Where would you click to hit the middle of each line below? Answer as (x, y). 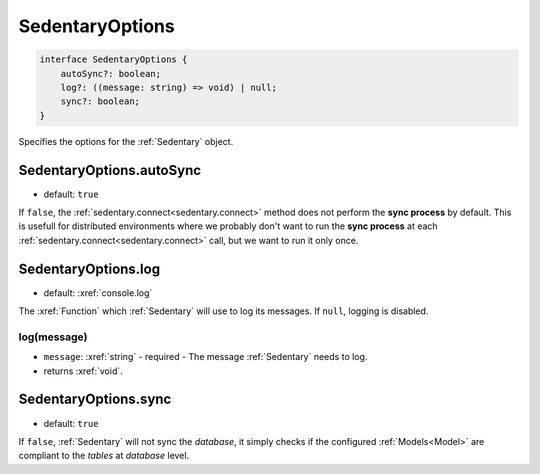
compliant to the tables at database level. (104, 456)
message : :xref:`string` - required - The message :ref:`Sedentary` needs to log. (205, 357)
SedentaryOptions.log (89, 268)
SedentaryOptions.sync (95, 399)
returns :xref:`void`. (83, 371)
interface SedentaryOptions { (113, 59)
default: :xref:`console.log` (98, 292)
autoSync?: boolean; (111, 73)
